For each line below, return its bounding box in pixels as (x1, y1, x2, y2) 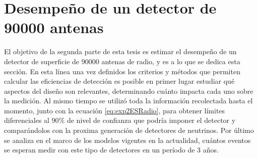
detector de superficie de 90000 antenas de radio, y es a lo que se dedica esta (4, 56, 240, 66)
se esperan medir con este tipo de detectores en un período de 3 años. (4, 144, 219, 155)
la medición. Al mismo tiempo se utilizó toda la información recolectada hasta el (4, 95, 253, 106)
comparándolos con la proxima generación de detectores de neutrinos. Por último (4, 125, 254, 135)
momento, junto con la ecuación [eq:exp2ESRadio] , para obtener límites (4, 105, 225, 115)
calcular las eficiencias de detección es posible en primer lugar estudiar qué (4, 76, 235, 86)
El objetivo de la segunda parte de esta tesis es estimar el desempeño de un (4, 46, 237, 57)
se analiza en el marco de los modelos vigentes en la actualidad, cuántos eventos (4, 134, 251, 145)
